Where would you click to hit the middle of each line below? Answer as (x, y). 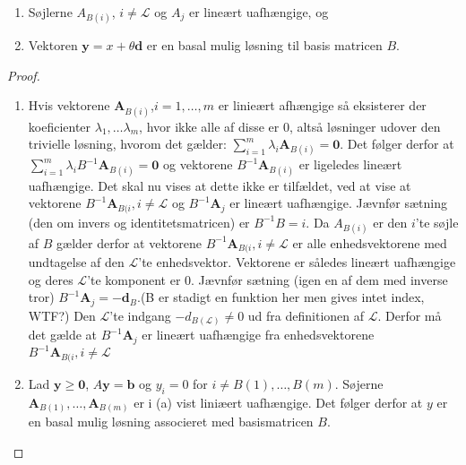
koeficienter (60, 126)
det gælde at (63, 335)
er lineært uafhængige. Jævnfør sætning (338, 203)
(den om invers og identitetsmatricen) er (139, 222)
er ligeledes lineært (350, 164)
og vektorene (198, 164)
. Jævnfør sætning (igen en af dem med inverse (319, 279)
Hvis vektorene (69, 105)
